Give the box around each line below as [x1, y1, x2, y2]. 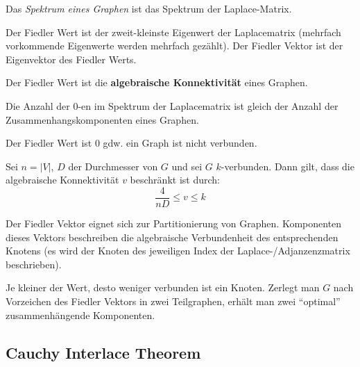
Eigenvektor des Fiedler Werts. [6, 51, 137, 66]
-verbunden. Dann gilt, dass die [221, 158, 354, 173]
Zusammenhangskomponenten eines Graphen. [6, 112, 199, 127]
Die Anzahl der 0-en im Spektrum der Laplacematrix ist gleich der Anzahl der [6, 98, 338, 113]
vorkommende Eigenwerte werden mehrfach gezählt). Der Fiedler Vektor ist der [6, 38, 343, 53]
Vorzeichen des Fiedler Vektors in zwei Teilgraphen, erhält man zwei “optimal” [6, 293, 341, 308]
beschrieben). [6, 256, 62, 271]
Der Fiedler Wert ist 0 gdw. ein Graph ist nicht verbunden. [6, 136, 257, 150]
